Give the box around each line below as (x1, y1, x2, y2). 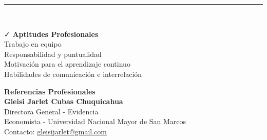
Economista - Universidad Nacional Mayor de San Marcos (4, 116, 186, 127)
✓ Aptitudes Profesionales (4, 28, 99, 39)
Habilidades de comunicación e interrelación (4, 68, 142, 79)
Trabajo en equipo (4, 38, 62, 49)
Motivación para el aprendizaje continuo (4, 58, 130, 69)
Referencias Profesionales (4, 86, 96, 96)
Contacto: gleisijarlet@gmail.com (4, 126, 107, 136)
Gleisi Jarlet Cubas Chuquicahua (4, 96, 123, 107)
